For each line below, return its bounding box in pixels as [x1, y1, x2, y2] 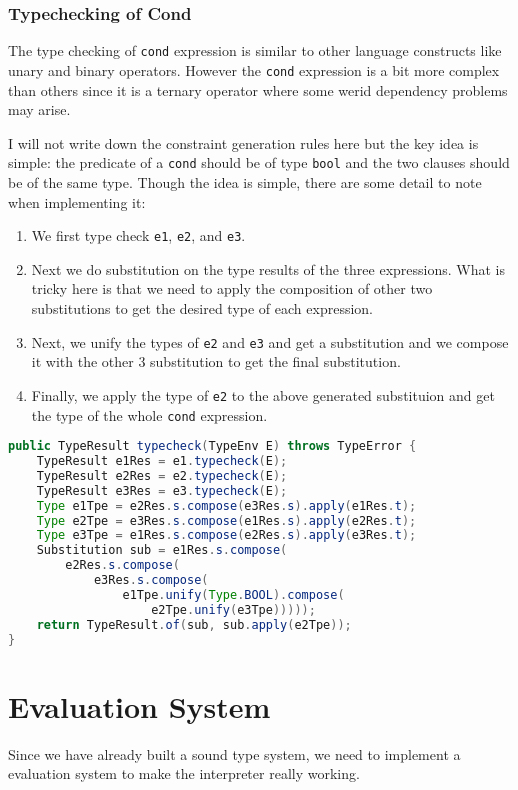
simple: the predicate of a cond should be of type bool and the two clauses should [8, 152, 510, 173]
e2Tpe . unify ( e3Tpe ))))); [151, 602, 316, 617]
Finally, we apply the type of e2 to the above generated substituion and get [31, 384, 495, 405]
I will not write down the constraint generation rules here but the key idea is [8, 132, 479, 153]
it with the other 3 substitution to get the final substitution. [31, 351, 401, 372]
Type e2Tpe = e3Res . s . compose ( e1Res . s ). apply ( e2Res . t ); [36, 513, 417, 528]
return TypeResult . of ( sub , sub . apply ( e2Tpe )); [36, 617, 352, 632]
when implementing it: [8, 191, 146, 212]
